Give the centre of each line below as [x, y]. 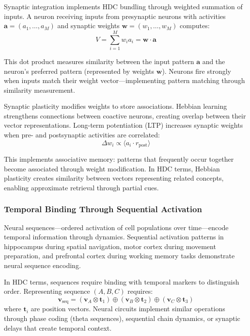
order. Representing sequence [47, 291]
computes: [195, 25]
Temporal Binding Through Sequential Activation [103, 209]
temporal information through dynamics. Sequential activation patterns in [114, 237]
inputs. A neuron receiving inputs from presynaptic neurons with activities [115, 16]
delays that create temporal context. [58, 328]
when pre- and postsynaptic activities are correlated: [82, 135]
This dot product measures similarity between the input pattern [99, 61]
